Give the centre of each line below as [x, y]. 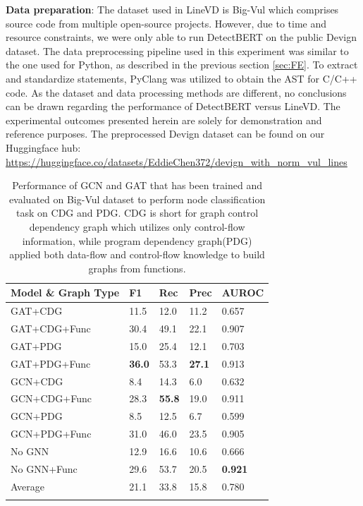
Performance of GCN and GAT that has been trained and [137, 185]
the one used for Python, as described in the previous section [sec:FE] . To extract [182, 65]
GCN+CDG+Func [51, 398]
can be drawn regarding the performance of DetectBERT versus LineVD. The [173, 106]
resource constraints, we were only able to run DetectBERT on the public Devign [181, 37]
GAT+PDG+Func [51, 363]
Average [27, 486]
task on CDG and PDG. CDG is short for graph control [137, 213]
